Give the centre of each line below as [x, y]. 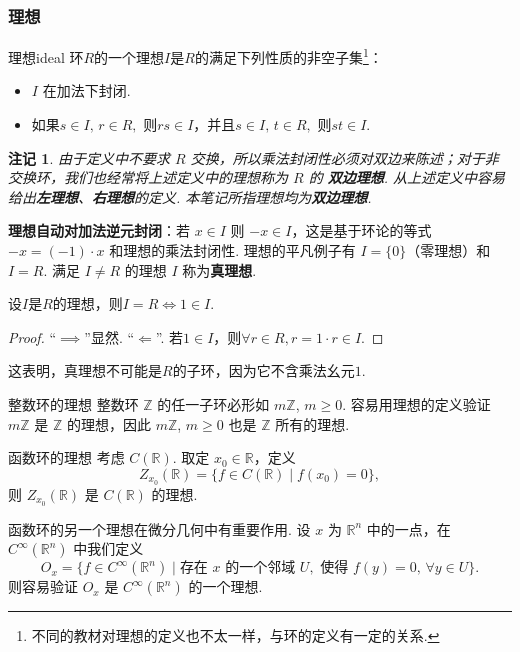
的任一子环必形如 [213, 404]
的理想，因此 [108, 423]
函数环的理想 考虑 [66, 457]
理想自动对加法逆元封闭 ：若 [99, 230]
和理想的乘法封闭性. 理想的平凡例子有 [232, 250]
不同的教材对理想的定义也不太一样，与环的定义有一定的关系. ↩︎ [235, 635]
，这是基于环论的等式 [361, 230]
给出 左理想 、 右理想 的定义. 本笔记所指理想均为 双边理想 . [190, 196]
